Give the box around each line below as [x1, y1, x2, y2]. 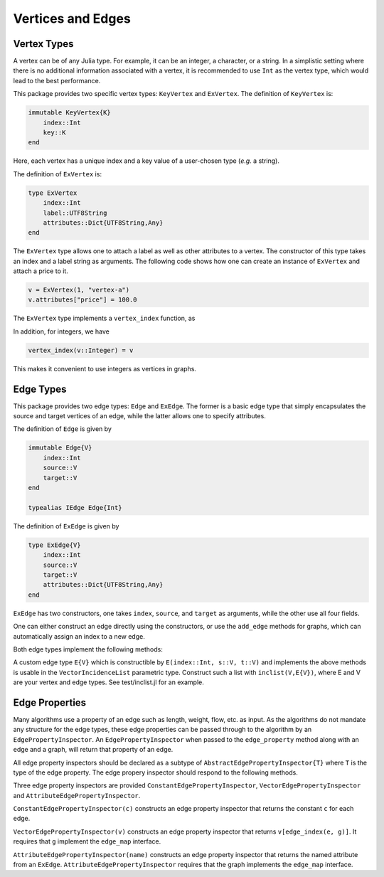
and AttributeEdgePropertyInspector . [13, 791, 141, 799]
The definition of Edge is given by [13, 425, 112, 433]
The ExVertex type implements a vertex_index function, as [13, 314, 196, 323]
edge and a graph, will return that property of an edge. [13, 745, 174, 754]
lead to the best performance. [13, 76, 101, 85]
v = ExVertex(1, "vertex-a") [28, 286, 130, 294]
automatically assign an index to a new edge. [13, 632, 145, 640]
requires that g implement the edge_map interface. [13, 837, 161, 846]
